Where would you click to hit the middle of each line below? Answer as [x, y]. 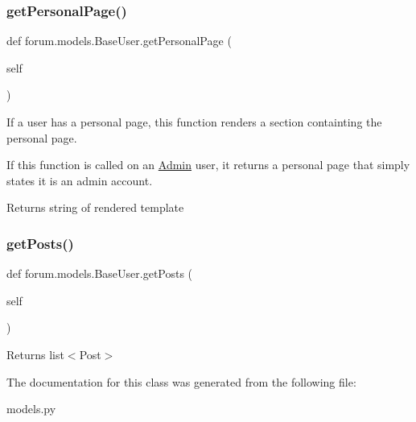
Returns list [35, 354]
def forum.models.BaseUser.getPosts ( [100, 273]
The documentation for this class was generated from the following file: [181, 381]
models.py [31, 409]
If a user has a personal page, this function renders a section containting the [194, 122]
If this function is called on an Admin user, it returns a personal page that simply [208, 165]
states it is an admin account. [80, 180]
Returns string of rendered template [95, 207]
